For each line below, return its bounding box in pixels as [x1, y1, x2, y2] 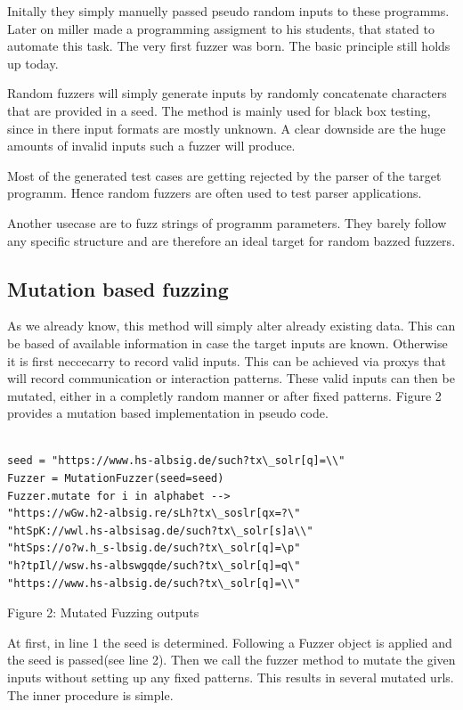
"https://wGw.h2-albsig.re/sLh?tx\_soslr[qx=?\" [7, 507, 301, 520]
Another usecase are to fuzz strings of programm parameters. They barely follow [7, 213, 447, 232]
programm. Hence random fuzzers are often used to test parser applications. [7, 184, 422, 202]
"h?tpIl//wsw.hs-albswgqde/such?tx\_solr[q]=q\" [7, 559, 301, 573]
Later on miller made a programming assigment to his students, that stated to [7, 19, 435, 37]
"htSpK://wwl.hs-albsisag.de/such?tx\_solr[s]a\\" [7, 524, 313, 537]
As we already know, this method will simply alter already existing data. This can [7, 316, 456, 335]
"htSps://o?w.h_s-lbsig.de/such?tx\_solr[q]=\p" [7, 542, 301, 555]
